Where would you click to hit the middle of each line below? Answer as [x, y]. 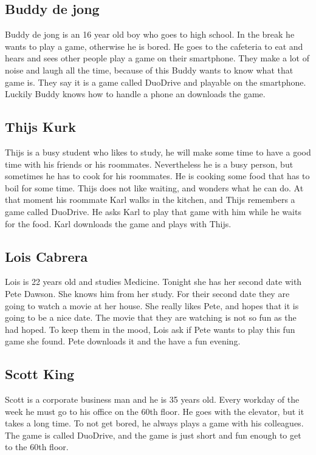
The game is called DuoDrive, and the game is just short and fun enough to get [153, 435]
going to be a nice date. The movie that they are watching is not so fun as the [151, 317]
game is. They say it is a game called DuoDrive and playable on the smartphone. [156, 82]
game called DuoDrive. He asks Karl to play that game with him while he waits [153, 211]
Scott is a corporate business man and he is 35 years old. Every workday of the [152, 399]
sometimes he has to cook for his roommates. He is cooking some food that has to [157, 176]
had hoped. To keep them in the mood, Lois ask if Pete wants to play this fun [150, 329]
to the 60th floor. [37, 447]
